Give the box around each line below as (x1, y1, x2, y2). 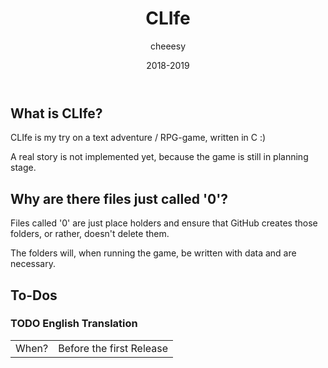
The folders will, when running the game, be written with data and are (10, 247, 297, 259)
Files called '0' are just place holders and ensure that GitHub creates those (10, 217, 318, 229)
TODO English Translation (10, 317, 138, 331)
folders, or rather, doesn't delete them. (10, 228, 170, 240)
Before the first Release (58, 341, 169, 355)
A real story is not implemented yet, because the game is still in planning (10, 151, 309, 163)
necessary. (10, 258, 57, 270)
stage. (10, 162, 37, 174)
